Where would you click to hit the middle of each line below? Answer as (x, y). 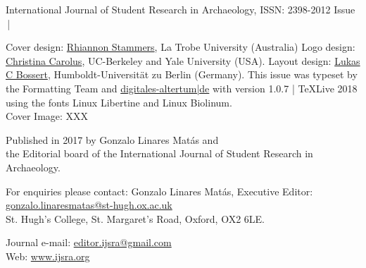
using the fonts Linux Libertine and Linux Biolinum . (119, 102)
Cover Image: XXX (47, 116)
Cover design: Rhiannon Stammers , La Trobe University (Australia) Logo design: (181, 47)
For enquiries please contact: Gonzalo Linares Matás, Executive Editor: (159, 191)
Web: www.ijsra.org (48, 256)
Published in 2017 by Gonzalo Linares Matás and (112, 139)
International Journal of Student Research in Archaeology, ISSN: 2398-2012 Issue (181, 9)
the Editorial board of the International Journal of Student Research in (159, 153)
